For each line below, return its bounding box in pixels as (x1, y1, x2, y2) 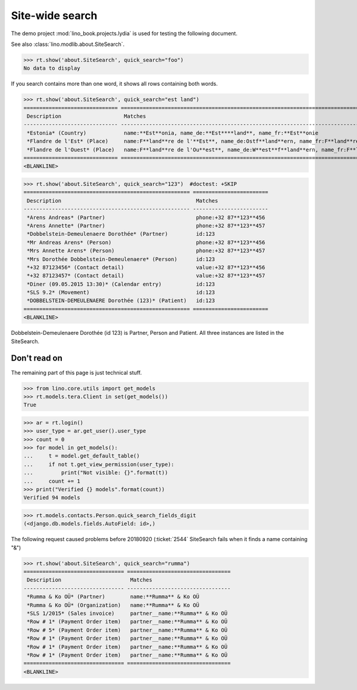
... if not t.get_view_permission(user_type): (23, 461, 175, 468)
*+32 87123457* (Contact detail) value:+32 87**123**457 (27, 272, 265, 279)
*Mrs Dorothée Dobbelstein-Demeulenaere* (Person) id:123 (27, 256, 215, 262)
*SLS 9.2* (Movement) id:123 (27, 289, 215, 296)
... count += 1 (23, 477, 80, 484)
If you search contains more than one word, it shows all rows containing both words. (11, 80, 218, 88)
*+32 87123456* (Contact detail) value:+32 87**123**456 (27, 264, 265, 271)
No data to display (23, 65, 80, 72)
